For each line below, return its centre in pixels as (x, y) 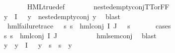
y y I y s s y (38, 45)
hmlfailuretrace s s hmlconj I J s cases (89, 26)
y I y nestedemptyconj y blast (62, 16)
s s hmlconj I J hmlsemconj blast (80, 35)
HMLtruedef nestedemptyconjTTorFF (98, 6)
